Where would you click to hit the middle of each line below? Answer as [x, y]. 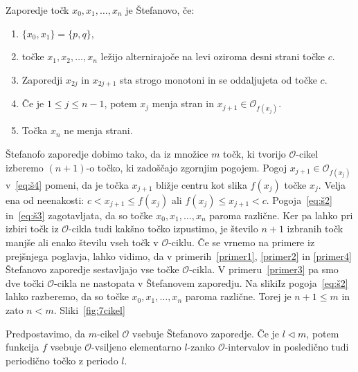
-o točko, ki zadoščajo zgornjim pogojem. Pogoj [187, 167]
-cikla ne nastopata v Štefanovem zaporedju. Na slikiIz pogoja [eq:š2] [201, 282]
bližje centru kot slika [201, 184]
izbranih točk [315, 229]
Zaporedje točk [37, 10]
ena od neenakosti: [45, 199]
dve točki [25, 282]
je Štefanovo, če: [160, 10]
